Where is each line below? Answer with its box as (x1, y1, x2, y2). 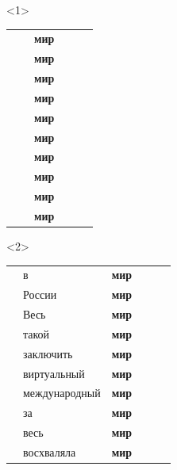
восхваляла (23, 443, 76, 460)
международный (23, 384, 101, 401)
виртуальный (23, 365, 85, 381)
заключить (23, 345, 73, 361)
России (23, 286, 57, 303)
